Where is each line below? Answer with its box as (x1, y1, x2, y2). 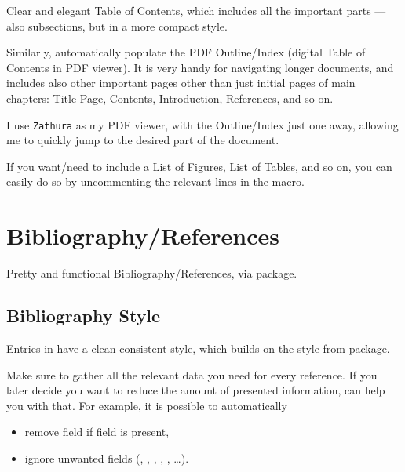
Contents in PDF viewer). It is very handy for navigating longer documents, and (6, 59, 394, 75)
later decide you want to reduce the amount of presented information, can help (6, 382, 385, 398)
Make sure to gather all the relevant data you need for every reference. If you (6, 366, 378, 383)
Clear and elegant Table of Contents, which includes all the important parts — (6, 2, 386, 18)
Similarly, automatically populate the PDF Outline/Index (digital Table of (6, 44, 366, 60)
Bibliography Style (6, 303, 161, 328)
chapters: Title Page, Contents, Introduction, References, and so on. (6, 89, 334, 106)
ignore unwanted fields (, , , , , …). (24, 449, 189, 466)
